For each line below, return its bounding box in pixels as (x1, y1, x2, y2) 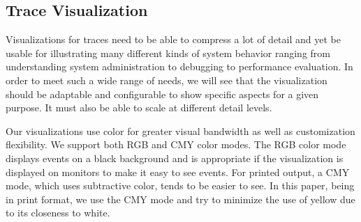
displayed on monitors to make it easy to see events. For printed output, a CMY (6, 164, 350, 179)
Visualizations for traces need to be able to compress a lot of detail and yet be (6, 32, 341, 47)
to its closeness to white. (6, 205, 110, 220)
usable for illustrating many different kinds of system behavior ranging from (6, 45, 330, 60)
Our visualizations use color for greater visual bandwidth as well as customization (6, 123, 355, 138)
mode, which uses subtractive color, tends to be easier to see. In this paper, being (6, 178, 355, 193)
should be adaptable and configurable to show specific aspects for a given (6, 86, 319, 101)
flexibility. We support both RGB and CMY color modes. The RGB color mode (6, 137, 346, 152)
